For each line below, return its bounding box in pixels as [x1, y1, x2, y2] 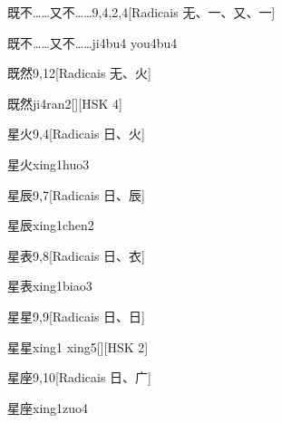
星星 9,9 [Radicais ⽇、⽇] [7, 306, 145, 325]
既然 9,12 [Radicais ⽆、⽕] [7, 63, 151, 82]
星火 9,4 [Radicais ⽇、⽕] [7, 124, 145, 143]
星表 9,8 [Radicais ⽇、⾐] [7, 245, 145, 264]
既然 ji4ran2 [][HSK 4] [7, 93, 122, 112]
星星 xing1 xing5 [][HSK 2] [7, 337, 149, 356]
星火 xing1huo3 [7, 154, 90, 173]
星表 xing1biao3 [7, 276, 92, 295]
